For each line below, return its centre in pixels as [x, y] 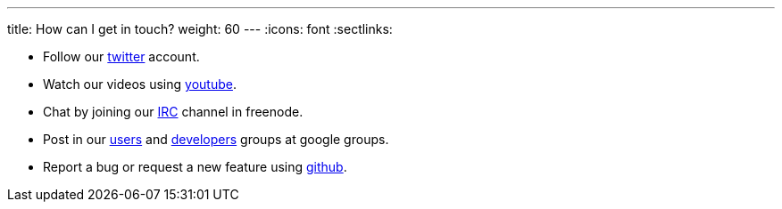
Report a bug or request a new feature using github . [195, 167]
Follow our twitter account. [121, 56]
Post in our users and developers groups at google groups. [216, 139]
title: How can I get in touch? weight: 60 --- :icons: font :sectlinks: [200, 29]
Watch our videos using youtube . [140, 84]
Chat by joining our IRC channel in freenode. [173, 112]
